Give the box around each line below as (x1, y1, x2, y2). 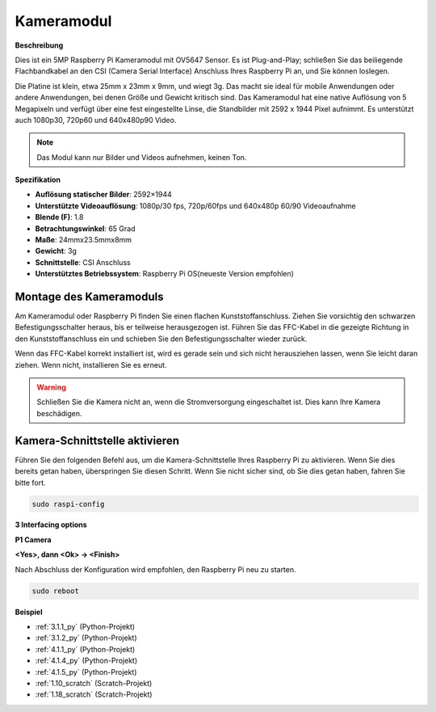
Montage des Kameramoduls (15, 290, 164, 303)
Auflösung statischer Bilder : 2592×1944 (35, 190, 173, 200)
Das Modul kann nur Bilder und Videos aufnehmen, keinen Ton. (36, 152, 247, 162)
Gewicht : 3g (35, 246, 77, 256)
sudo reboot (31, 586, 80, 596)
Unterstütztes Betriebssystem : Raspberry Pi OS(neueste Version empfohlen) (35, 269, 295, 279)
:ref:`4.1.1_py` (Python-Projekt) (35, 644, 136, 654)
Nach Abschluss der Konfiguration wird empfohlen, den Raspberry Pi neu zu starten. (15, 564, 296, 574)
